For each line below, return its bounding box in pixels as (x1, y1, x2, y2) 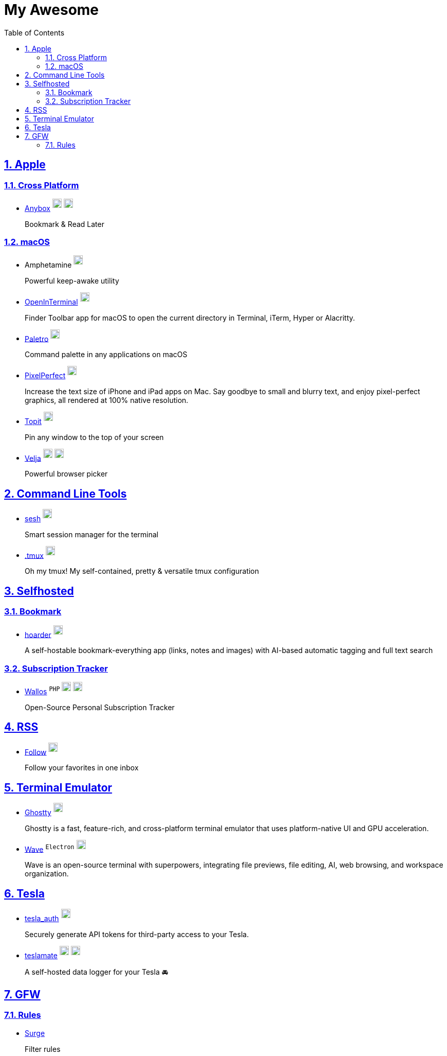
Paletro (25, 334, 49, 343)
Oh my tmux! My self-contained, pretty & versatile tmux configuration (25, 567, 259, 576)
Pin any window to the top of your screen (25, 432, 164, 442)
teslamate (25, 951, 58, 960)
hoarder (25, 630, 51, 639)
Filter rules (25, 1044, 61, 1053)
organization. (25, 869, 69, 878)
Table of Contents (4, 28, 65, 37)
